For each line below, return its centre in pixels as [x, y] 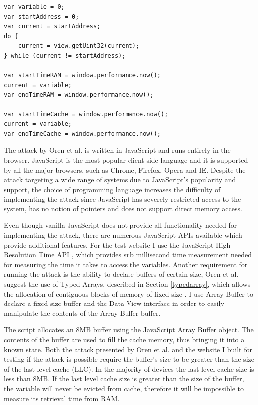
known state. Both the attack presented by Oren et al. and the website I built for [128, 349]
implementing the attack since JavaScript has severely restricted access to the [123, 199]
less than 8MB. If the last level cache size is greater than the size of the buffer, [124, 378]
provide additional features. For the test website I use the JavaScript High [117, 245]
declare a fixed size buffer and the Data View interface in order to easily [114, 303]
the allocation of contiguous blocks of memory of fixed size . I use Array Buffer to [129, 293]
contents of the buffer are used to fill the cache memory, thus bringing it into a [124, 339]
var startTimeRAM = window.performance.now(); [82, 75]
